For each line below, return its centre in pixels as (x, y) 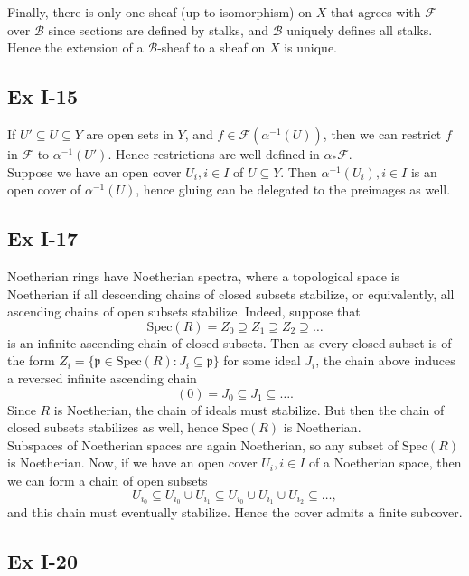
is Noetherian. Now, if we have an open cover (132, 463)
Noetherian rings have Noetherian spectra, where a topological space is (204, 275)
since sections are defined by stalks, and (159, 29)
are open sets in (130, 133)
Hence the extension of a (75, 47)
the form (31, 360)
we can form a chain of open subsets (108, 480)
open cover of (44, 189)
